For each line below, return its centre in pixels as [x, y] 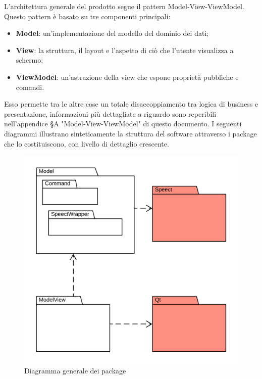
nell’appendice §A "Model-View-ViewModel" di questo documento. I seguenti [123, 124]
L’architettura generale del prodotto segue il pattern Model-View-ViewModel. [124, 6]
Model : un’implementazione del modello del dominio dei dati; [112, 33]
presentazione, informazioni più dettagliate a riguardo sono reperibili [110, 113]
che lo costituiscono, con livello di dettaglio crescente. [87, 143]
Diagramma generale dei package [75, 371]
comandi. [30, 87]
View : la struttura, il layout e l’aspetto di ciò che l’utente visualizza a [125, 50]
